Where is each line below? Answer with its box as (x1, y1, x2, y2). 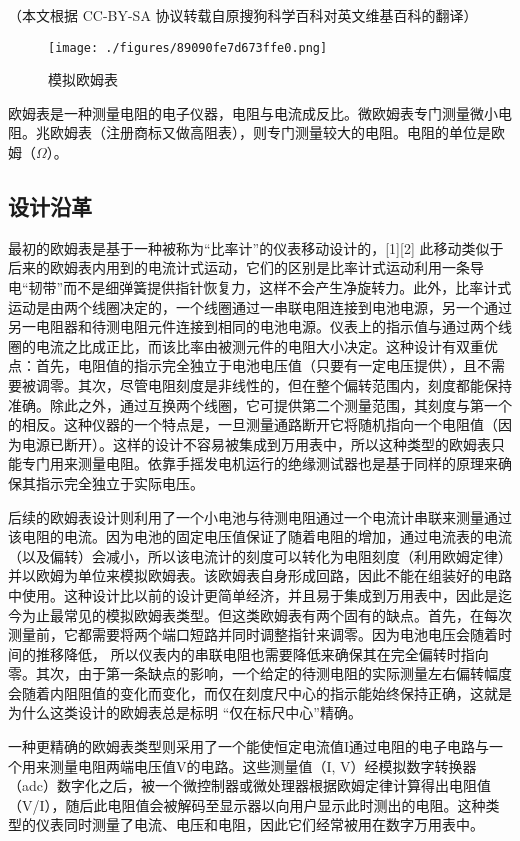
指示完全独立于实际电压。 (35, 472, 204, 493)
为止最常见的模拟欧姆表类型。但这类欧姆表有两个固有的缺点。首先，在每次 (21, 604, 512, 625)
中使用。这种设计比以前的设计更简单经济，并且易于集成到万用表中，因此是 (8, 584, 498, 605)
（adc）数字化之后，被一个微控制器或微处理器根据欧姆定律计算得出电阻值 (8, 775, 491, 796)
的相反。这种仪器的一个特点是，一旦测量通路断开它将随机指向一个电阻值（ (8, 414, 498, 435)
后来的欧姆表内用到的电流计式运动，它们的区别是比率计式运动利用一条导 (8, 257, 484, 278)
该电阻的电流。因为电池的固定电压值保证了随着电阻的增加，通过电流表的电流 (8, 526, 512, 547)
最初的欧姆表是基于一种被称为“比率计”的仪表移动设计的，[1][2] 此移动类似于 (8, 237, 504, 258)
